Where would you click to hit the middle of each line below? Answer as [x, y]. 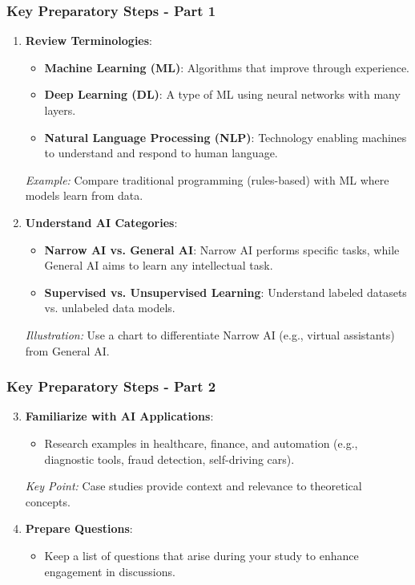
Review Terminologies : [89, 41]
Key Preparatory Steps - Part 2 [111, 386]
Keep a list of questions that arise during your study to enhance [201, 555]
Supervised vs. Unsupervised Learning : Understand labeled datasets [226, 292]
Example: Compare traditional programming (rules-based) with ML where [207, 179]
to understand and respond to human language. [161, 153]
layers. [60, 110]
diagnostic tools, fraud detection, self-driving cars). [169, 459]
